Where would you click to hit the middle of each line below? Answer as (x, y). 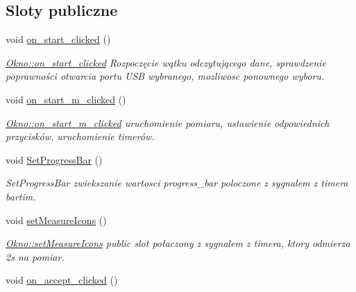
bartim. (21, 196)
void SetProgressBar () (54, 159)
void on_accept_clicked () (62, 280)
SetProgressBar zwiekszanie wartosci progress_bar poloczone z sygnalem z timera (177, 183)
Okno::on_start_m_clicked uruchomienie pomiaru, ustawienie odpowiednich (168, 122)
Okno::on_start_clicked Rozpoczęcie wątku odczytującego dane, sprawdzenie (166, 62)
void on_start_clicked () (58, 39)
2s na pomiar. (35, 256)
